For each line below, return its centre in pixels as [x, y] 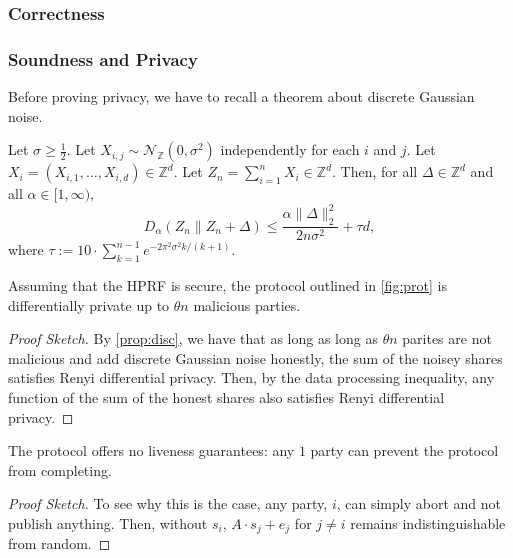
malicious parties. [247, 304]
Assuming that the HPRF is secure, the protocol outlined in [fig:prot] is [228, 284]
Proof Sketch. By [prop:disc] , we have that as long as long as [193, 338]
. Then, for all [375, 171]
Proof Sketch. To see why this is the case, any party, [168, 503]
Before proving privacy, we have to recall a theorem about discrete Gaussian [241, 96]
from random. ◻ [59, 543]
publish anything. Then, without [108, 522]
